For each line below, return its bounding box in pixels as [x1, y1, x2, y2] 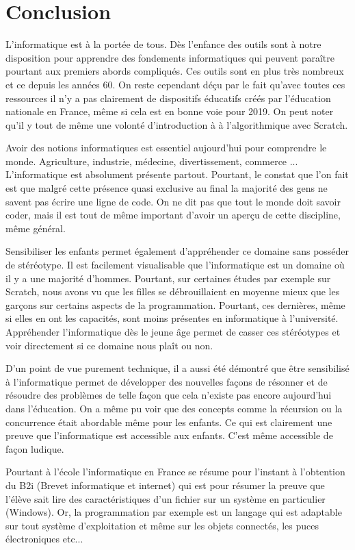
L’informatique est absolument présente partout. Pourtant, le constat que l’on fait [5, 167, 349, 182]
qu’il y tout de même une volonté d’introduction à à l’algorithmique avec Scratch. [5, 117, 348, 132]
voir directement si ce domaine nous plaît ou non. [5, 338, 213, 352]
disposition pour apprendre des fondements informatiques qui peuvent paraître [5, 50, 334, 64]
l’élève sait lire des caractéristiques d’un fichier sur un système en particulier [5, 491, 326, 505]
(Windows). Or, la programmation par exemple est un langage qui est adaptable [5, 505, 342, 519]
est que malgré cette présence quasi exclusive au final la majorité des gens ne [5, 181, 328, 195]
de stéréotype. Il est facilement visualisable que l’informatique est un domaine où [5, 258, 345, 272]
